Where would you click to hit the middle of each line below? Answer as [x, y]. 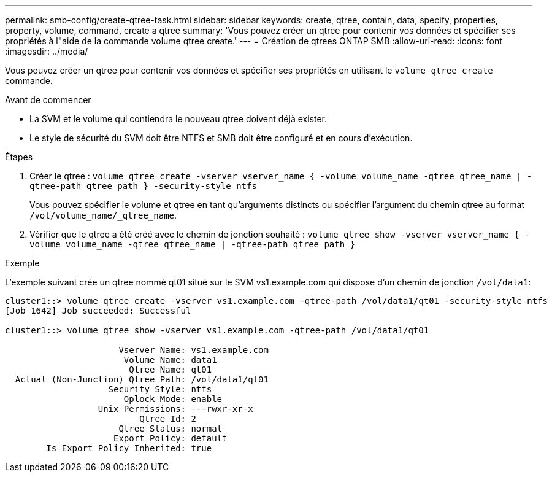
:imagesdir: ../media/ [47, 51]
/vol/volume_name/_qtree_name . [103, 215]
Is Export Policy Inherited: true [129, 448]
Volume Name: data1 [170, 360]
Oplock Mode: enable [173, 399]
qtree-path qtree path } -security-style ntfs [143, 186]
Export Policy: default [171, 438]
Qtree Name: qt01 [171, 370]
